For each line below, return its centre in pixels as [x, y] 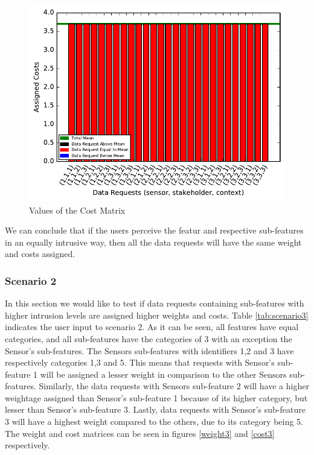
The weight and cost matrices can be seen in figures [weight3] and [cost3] [140, 433]
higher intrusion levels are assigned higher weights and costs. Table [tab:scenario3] [157, 315]
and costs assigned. [40, 254]
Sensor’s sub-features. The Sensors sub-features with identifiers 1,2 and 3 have [149, 350]
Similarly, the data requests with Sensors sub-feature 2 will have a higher [174, 386]
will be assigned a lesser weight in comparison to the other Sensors [163, 374]
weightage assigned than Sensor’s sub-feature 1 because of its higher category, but [156, 397]
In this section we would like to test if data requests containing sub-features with [155, 303]
